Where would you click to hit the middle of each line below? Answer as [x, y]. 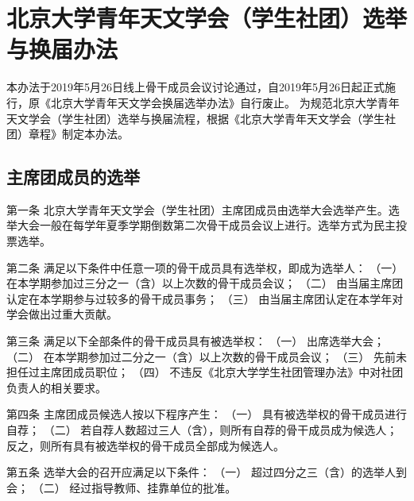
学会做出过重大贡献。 [62, 314]
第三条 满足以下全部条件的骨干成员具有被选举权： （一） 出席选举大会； [195, 341]
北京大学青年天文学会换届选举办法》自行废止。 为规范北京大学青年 [225, 102]
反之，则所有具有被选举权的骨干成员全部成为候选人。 [145, 445]
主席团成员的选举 [73, 177]
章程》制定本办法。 [78, 134]
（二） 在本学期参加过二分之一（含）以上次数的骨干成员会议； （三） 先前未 [207, 356]
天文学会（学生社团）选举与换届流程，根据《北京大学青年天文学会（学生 [195, 118]
